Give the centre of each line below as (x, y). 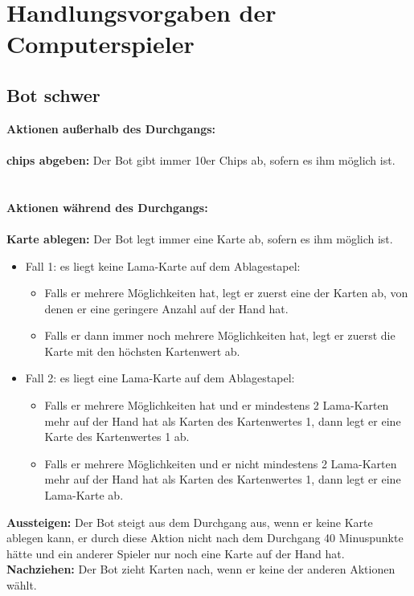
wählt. (22, 585)
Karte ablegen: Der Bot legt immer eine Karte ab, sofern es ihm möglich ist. (200, 238)
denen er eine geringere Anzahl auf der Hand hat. (166, 308)
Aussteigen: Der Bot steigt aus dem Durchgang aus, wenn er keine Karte (190, 522)
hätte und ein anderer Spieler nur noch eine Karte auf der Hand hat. (176, 553)
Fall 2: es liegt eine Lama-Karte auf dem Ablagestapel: (160, 378)
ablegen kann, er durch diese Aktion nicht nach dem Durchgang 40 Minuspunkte (205, 538)
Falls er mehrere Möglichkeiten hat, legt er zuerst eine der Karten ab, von (226, 293)
